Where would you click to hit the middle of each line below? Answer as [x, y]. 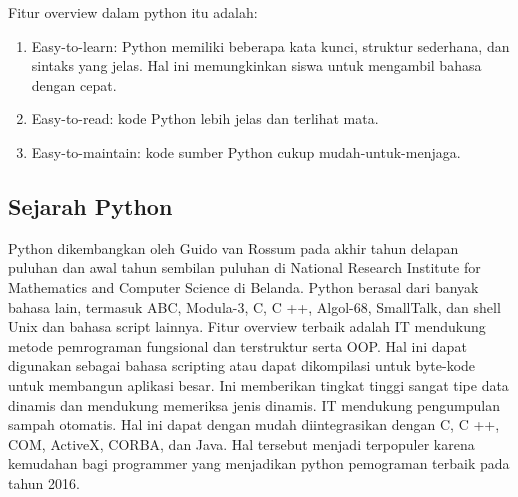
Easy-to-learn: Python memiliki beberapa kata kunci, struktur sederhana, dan [270, 45]
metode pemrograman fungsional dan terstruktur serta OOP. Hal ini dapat [237, 345]
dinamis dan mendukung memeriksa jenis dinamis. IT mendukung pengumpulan [254, 404]
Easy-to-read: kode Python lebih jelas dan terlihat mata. [205, 118]
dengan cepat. [74, 84]
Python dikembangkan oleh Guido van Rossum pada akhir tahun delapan [233, 247]
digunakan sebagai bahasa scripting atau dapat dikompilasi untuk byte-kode [242, 365]
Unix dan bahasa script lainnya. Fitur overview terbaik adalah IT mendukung [247, 326]
